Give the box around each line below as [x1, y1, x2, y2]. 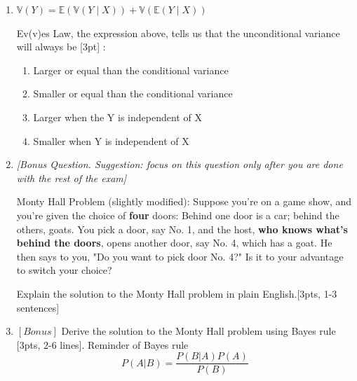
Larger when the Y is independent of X [33, 109, 202, 124]
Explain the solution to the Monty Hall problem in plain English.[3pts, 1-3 [16, 286, 337, 300]
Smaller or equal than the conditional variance [33, 86, 233, 101]
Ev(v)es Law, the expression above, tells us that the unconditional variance [16, 25, 340, 40]
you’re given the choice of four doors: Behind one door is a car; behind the [16, 207, 339, 222]
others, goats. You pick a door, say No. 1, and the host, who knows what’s [16, 221, 348, 236]
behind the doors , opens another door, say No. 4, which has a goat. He [16, 235, 332, 250]
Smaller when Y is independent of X [33, 133, 189, 148]
